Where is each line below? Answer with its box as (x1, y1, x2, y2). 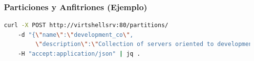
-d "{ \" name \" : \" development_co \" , (18, 31, 133, 38)
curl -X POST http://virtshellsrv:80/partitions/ (4, 22, 169, 29)
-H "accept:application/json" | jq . (18, 50, 141, 57)
